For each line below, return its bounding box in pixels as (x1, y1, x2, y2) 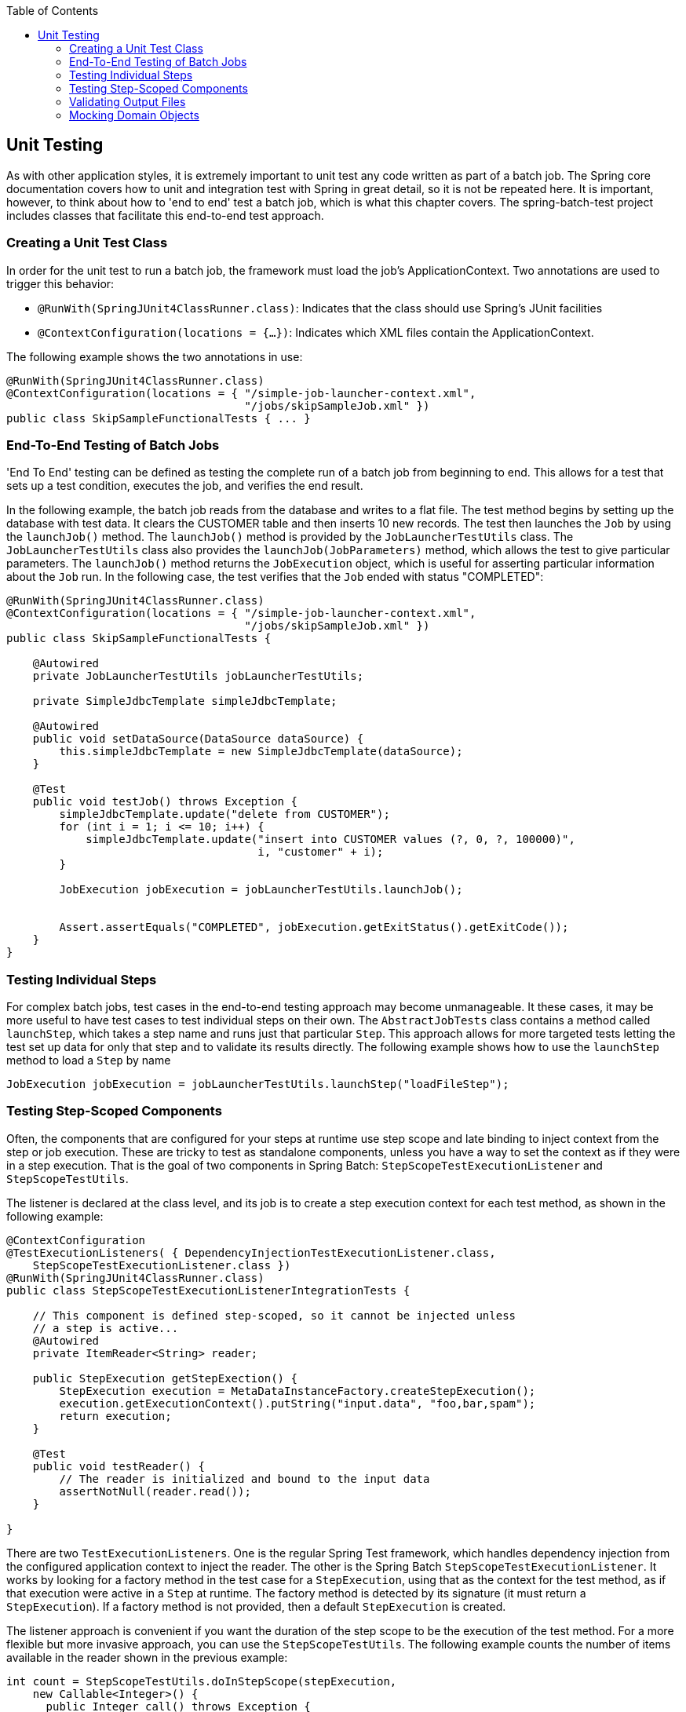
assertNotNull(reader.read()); (59, 1484, 251, 1498)
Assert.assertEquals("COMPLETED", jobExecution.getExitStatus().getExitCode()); (59, 921, 569, 934)
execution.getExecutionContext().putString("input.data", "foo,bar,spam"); (59, 1396, 536, 1410)
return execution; (59, 1409, 172, 1422)
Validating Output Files (69, 95, 186, 108)
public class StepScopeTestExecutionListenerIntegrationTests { (6, 1283, 411, 1297)
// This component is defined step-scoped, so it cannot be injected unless (32, 1309, 516, 1322)
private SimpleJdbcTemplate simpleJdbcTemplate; (32, 695, 338, 708)
